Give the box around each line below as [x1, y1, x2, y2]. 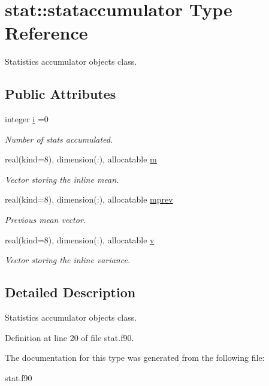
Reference [5, 20, 88, 45]
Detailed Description [5, 283, 136, 301]
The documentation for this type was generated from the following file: [5, 351, 265, 364]
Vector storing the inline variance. [5, 254, 131, 266]
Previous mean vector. [5, 213, 86, 226]
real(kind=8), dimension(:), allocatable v [5, 233, 155, 246]
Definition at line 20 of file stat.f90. [5, 331, 134, 343]
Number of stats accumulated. [5, 132, 113, 145]
